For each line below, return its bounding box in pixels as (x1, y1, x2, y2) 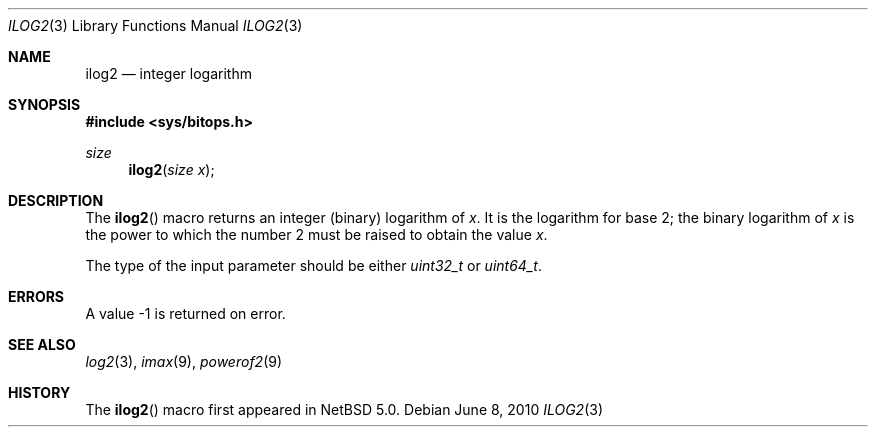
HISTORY (8, 384, 71, 401)
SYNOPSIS (8, 96, 81, 113)
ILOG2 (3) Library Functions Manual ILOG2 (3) (8, 17, 303, 34)
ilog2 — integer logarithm (85, 65, 252, 82)
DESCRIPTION (8, 192, 104, 209)
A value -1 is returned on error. (85, 305, 286, 322)
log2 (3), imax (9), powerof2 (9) (85, 353, 283, 370)
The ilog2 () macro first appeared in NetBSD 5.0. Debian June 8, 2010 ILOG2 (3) (85, 401, 603, 418)
